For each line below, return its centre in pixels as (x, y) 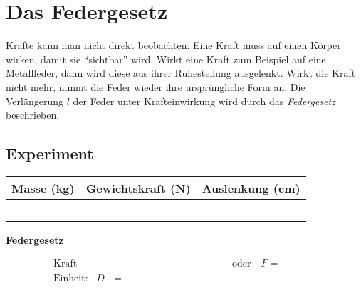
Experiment (50, 153)
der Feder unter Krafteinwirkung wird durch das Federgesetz (204, 101)
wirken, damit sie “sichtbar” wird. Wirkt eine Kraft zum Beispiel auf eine (166, 59)
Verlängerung (35, 101)
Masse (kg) (43, 188)
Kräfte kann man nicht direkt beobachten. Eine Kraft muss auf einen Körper (173, 45)
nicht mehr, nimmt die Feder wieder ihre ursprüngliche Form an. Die (156, 86)
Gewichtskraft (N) (138, 188)
